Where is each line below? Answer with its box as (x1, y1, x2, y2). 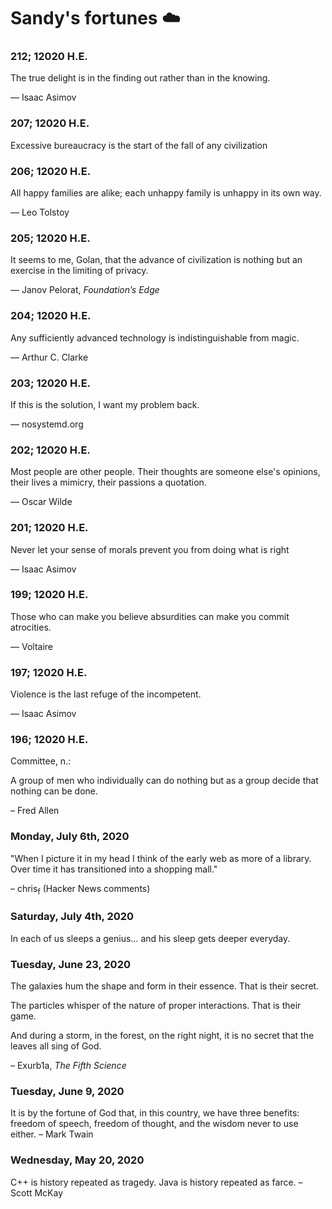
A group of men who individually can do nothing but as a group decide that (10, 775, 319, 787)
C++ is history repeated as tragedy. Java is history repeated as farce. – (10, 1176, 303, 1188)
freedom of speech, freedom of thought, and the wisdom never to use (10, 1118, 299, 1130)
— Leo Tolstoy (10, 206, 70, 219)
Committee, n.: (10, 755, 72, 767)
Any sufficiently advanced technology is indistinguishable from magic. (10, 331, 300, 344)
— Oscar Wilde (10, 496, 73, 508)
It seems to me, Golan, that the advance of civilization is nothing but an (10, 254, 303, 266)
